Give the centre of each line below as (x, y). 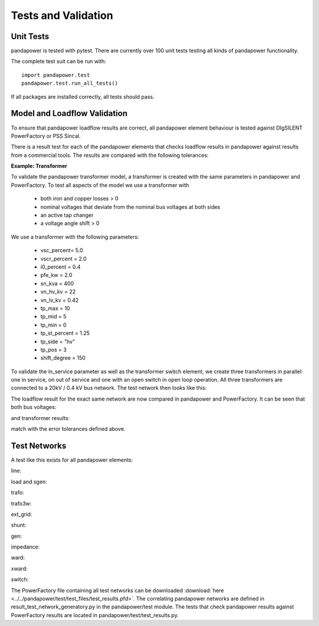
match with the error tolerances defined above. (68, 429)
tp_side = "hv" (58, 341)
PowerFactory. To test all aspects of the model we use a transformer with (100, 185)
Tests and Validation (62, 15)
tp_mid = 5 (53, 317)
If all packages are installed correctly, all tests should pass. (83, 96)
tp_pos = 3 (54, 350)
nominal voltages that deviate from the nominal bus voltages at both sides (131, 206)
